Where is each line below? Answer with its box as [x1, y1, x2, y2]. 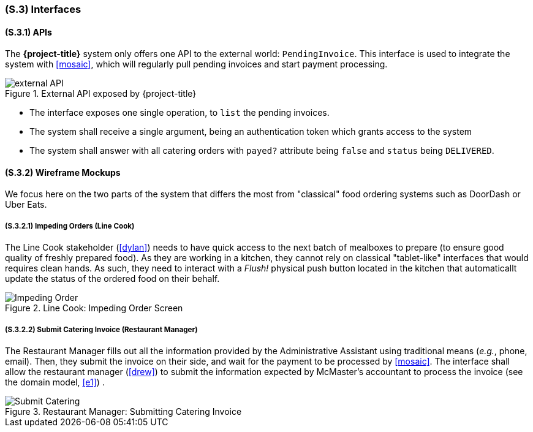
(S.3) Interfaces [5, 3, 81, 15]
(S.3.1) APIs [5, 26, 52, 37]
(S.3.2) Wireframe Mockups [5, 167, 121, 178]
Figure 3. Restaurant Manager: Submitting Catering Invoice [5, 406, 242, 417]
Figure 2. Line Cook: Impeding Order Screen [5, 303, 183, 314]
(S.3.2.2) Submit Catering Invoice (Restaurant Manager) [5, 325, 198, 334]
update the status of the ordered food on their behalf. [5, 273, 220, 284]
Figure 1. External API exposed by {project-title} [5, 88, 197, 99]
